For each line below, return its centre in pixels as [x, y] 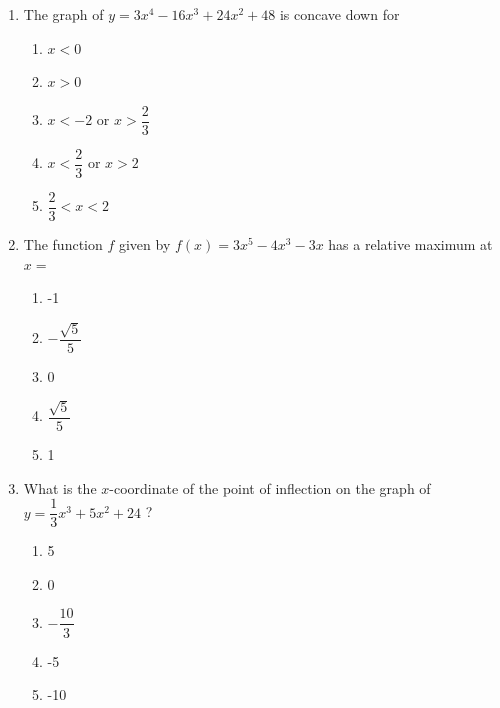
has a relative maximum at [410, 243]
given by [144, 243]
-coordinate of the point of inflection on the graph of [270, 487]
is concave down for [339, 14]
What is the [60, 487]
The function [63, 243]
